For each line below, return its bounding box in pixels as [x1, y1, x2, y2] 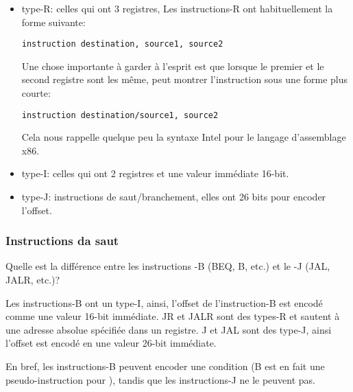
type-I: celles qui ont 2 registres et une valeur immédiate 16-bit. [21, 166, 289, 181]
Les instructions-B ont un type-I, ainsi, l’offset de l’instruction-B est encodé [5, 295, 323, 310]
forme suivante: [21, 14, 86, 29]
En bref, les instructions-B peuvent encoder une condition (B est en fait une [5, 359, 325, 373]
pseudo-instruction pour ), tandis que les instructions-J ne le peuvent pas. [5, 372, 315, 387]
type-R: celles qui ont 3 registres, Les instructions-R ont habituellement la [21, 1, 333, 15]
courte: [21, 86, 51, 100]
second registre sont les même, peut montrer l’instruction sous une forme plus [21, 72, 348, 87]
